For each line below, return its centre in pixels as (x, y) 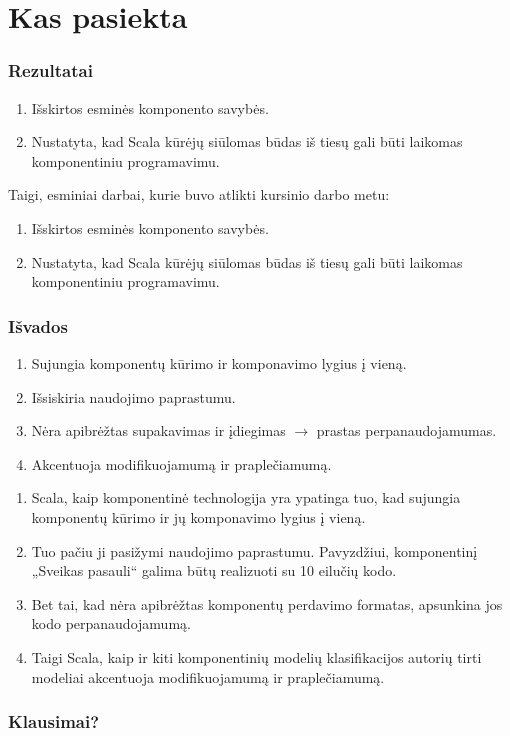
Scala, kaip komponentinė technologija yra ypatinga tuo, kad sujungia (246, 497)
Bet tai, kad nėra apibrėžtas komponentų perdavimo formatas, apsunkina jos (267, 603)
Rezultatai (50, 70)
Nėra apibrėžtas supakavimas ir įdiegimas (158, 430)
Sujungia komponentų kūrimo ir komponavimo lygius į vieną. (219, 362)
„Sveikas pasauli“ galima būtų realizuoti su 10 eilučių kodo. (214, 570)
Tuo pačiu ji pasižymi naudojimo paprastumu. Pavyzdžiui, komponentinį (254, 550)
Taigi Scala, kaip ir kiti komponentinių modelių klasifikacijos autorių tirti (256, 656)
